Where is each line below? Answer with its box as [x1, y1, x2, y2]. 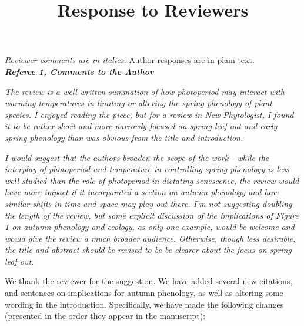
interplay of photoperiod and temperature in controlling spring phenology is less [5, 163, 289, 175]
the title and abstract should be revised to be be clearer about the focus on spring [5, 243, 292, 256]
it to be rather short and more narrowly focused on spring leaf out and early [5, 120, 278, 132]
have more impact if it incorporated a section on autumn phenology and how [5, 186, 278, 198]
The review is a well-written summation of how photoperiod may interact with [5, 85, 285, 97]
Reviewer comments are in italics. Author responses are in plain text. [5, 54, 255, 66]
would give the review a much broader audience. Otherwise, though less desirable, [5, 232, 296, 244]
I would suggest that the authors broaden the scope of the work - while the [5, 151, 269, 163]
